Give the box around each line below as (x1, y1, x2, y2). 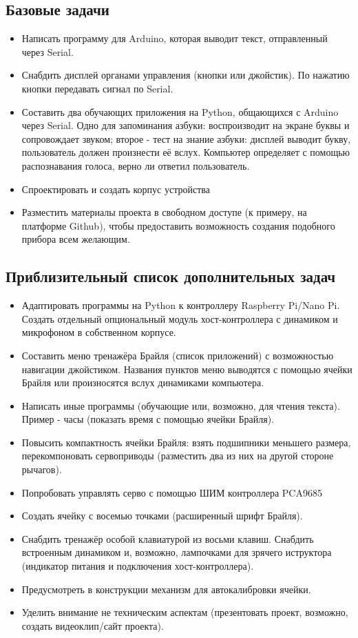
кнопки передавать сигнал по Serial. (21, 81, 173, 95)
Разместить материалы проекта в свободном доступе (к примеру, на (21, 205, 307, 219)
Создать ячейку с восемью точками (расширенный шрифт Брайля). (21, 508, 303, 523)
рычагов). (21, 462, 62, 477)
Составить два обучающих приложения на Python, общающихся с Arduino (21, 104, 339, 119)
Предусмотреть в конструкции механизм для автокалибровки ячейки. (21, 581, 311, 596)
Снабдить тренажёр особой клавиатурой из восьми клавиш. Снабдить (21, 531, 314, 546)
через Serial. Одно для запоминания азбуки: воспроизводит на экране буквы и (21, 118, 350, 132)
